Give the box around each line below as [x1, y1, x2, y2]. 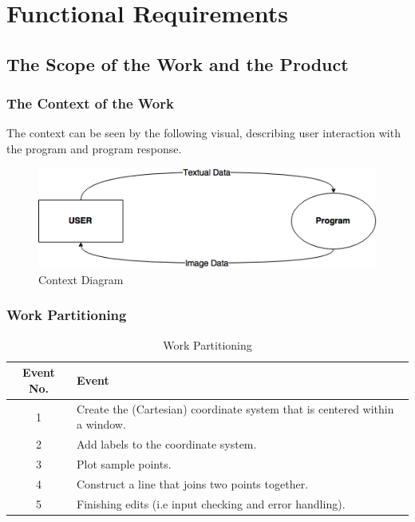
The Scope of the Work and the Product [6, 51, 349, 76]
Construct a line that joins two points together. [77, 475, 309, 492]
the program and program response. [6, 140, 182, 156]
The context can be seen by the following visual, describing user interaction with [6, 125, 401, 141]
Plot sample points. [77, 456, 172, 473]
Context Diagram [38, 271, 124, 287]
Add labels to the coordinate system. [77, 436, 257, 453]
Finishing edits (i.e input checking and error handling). [77, 495, 346, 512]
